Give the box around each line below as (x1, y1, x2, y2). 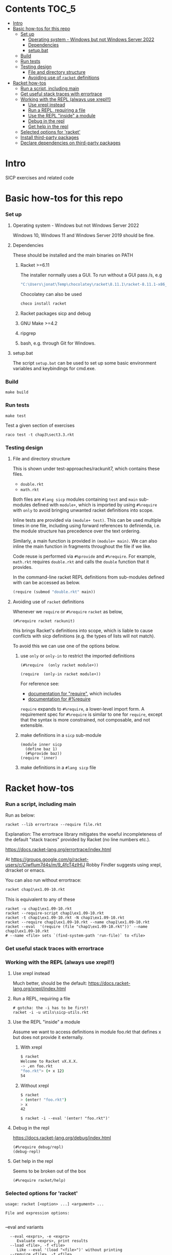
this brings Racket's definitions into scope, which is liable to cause (12, 627, 153, 633)
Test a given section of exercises (5, 422, 75, 428)
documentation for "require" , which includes (28, 690, 121, 696)
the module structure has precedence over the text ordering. (12, 528, 141, 534)
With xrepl (20, 1044, 42, 1050)
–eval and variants (5, 1224, 44, 1230)
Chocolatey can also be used (20, 291, 82, 297)
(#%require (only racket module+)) (20, 663, 99, 668)
